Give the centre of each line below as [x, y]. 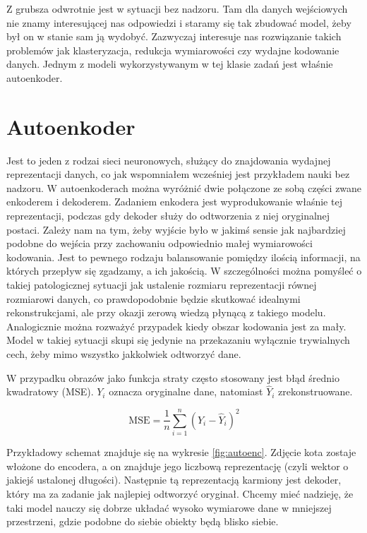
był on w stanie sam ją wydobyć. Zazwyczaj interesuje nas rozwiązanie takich [174, 36]
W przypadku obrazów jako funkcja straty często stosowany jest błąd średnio [173, 377]
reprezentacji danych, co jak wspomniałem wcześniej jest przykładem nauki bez [178, 174]
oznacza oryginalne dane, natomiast [186, 391]
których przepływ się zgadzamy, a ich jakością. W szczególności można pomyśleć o [184, 271]
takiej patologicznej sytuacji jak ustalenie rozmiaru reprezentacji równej [162, 285]
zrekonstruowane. [315, 391]
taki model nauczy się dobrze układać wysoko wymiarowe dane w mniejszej [169, 507]
